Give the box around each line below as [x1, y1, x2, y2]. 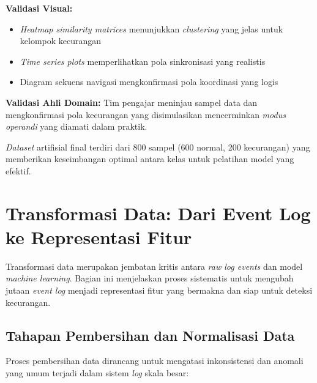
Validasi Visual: [6, 2, 73, 14]
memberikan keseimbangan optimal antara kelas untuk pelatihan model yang [6, 152, 294, 165]
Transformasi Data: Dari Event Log [6, 200, 311, 225]
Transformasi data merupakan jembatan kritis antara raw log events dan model [6, 259, 303, 272]
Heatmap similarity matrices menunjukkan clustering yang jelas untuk [20, 22, 283, 35]
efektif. [6, 164, 31, 177]
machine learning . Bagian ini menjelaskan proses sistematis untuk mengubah [6, 272, 294, 284]
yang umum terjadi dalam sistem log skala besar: [6, 366, 189, 379]
